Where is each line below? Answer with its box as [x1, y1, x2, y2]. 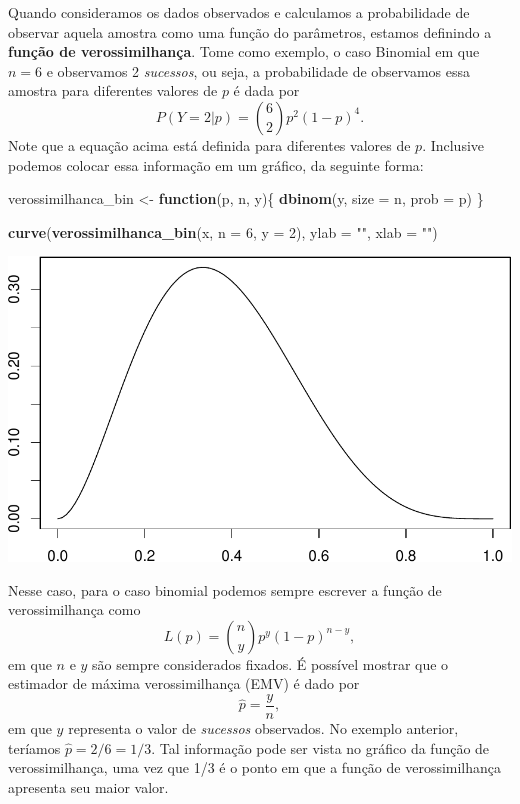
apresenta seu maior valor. [8, 776, 169, 797]
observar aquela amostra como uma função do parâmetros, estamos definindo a [8, 21, 492, 42]
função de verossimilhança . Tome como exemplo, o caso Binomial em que [8, 41, 480, 62]
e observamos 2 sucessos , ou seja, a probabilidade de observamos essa [46, 60, 471, 81]
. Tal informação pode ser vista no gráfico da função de [151, 737, 490, 758]
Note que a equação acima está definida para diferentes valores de [8, 134, 411, 155]
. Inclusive [422, 134, 485, 155]
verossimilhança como [8, 599, 141, 620]
